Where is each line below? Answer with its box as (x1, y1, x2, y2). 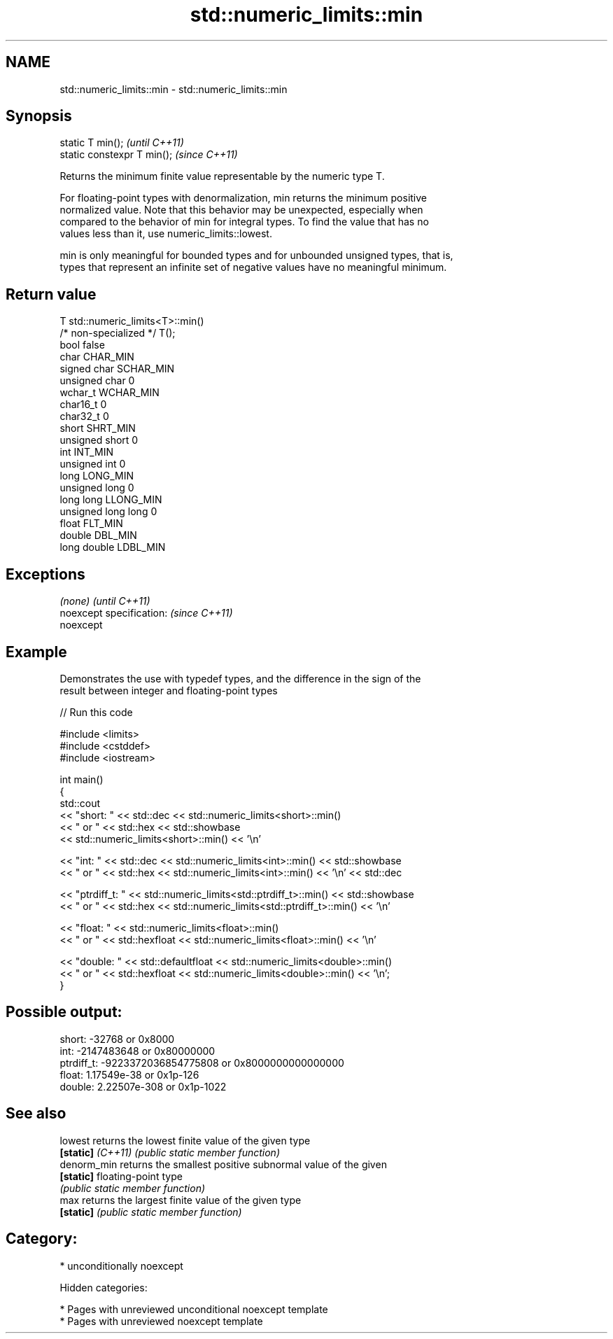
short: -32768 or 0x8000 (59, 1032, 175, 1045)
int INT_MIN (59, 446, 113, 458)
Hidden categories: (59, 1281, 148, 1294)
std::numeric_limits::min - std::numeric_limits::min (59, 83, 288, 95)
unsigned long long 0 (59, 505, 157, 518)
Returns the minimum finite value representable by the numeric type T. (59, 170, 385, 183)
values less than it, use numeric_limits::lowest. (59, 227, 272, 240)
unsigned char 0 (59, 374, 135, 387)
